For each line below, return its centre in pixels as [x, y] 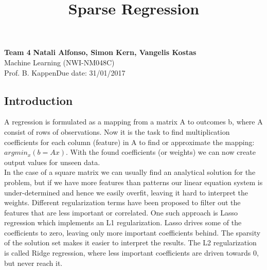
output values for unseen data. [52, 162]
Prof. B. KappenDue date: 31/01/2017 [65, 72]
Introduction [39, 100]
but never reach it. [33, 263]
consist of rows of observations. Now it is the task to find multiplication [117, 131]
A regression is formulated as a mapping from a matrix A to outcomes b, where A [133, 122]
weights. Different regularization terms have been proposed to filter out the [122, 202]
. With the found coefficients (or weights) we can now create [161, 152]
